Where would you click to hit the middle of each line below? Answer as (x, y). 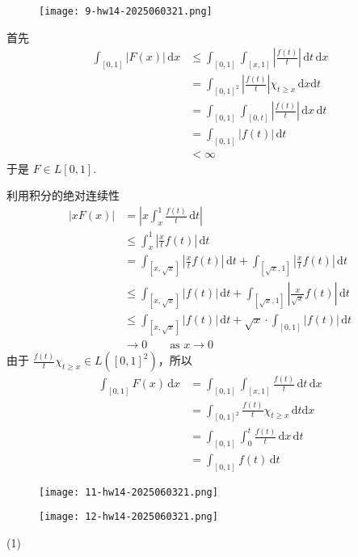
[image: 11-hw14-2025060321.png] (128, 492)
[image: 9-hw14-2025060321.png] (126, 11)
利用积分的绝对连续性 (63, 195)
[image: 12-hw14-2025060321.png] (128, 517)
